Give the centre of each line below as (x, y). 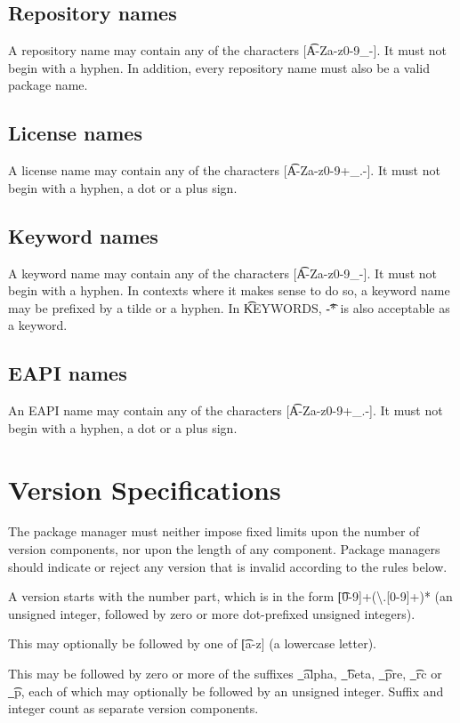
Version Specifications (145, 489)
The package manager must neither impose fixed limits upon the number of (214, 531)
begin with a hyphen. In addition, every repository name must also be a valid (219, 67)
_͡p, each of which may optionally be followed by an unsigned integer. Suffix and (226, 691)
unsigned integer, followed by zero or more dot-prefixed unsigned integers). (212, 613)
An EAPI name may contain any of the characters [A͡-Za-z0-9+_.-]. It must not (226, 410)
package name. (48, 85)
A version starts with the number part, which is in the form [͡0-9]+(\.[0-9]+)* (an (230, 596)
